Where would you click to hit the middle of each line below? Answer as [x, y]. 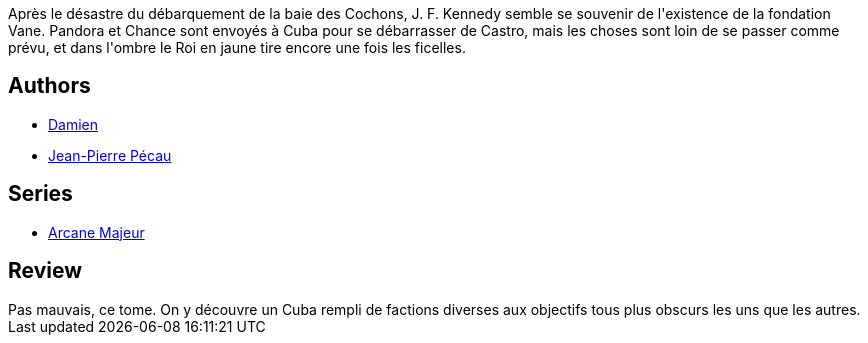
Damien [73, 124]
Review [45, 271]
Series [40, 194]
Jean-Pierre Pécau [110, 155]
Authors [49, 86]
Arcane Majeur [96, 232]
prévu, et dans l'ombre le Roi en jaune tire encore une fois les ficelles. [237, 47]
